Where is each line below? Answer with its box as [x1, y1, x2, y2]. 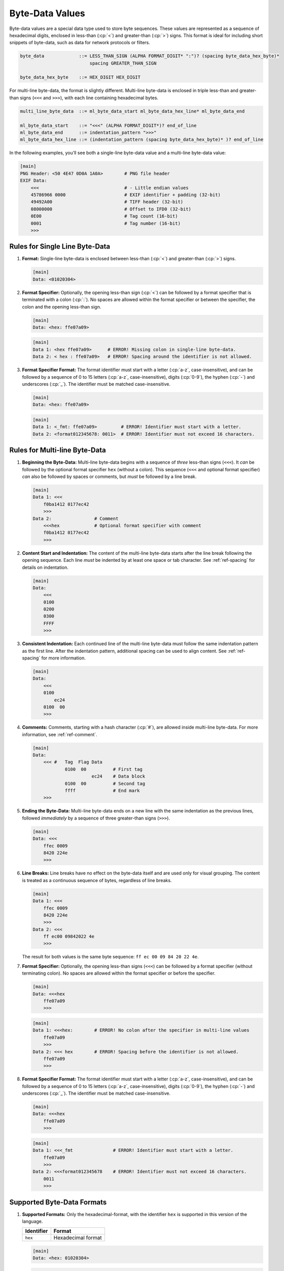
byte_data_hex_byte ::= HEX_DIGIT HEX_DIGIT [20, 74, 140, 80]
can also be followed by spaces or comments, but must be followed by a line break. [22, 473, 197, 480]
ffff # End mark [64, 788, 140, 794]
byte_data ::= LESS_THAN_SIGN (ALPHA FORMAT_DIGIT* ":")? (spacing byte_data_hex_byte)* [20, 53, 280, 59]
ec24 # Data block [91, 773, 146, 779]
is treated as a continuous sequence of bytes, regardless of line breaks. [22, 877, 172, 883]
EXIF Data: [20, 178, 47, 184]
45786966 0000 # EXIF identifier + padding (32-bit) [30, 192, 221, 198]
